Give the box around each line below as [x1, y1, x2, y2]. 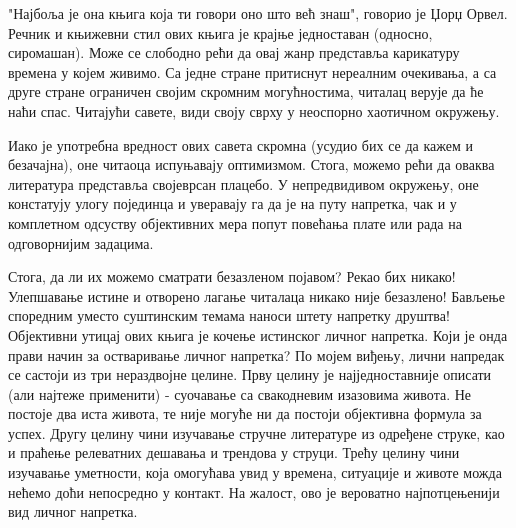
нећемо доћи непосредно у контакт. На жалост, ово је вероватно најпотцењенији [8, 481, 500, 502]
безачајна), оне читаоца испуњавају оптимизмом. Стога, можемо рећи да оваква [8, 154, 495, 175]
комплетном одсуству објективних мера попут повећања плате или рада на [8, 212, 462, 233]
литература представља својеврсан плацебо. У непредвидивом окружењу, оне [8, 173, 479, 194]
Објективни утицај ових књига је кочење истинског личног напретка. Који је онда [8, 324, 508, 345]
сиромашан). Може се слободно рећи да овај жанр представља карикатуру [8, 42, 460, 63]
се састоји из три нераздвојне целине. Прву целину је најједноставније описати [8, 364, 492, 385]
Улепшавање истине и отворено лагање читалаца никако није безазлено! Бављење [8, 285, 505, 306]
